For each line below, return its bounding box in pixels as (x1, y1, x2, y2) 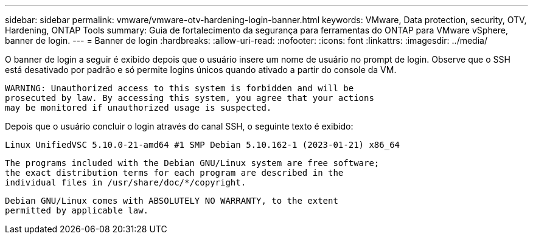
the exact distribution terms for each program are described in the (5, 168, 344, 178)
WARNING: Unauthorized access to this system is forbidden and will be (5, 83, 354, 93)
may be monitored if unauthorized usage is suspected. (5, 103, 272, 113)
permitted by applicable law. (5, 206, 149, 215)
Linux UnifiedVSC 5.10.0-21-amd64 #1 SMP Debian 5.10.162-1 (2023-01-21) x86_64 (5, 140, 400, 150)
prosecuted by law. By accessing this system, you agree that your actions (5, 93, 374, 103)
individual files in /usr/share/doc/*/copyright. (5, 178, 246, 187)
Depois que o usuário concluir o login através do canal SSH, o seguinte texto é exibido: (5, 121, 354, 131)
